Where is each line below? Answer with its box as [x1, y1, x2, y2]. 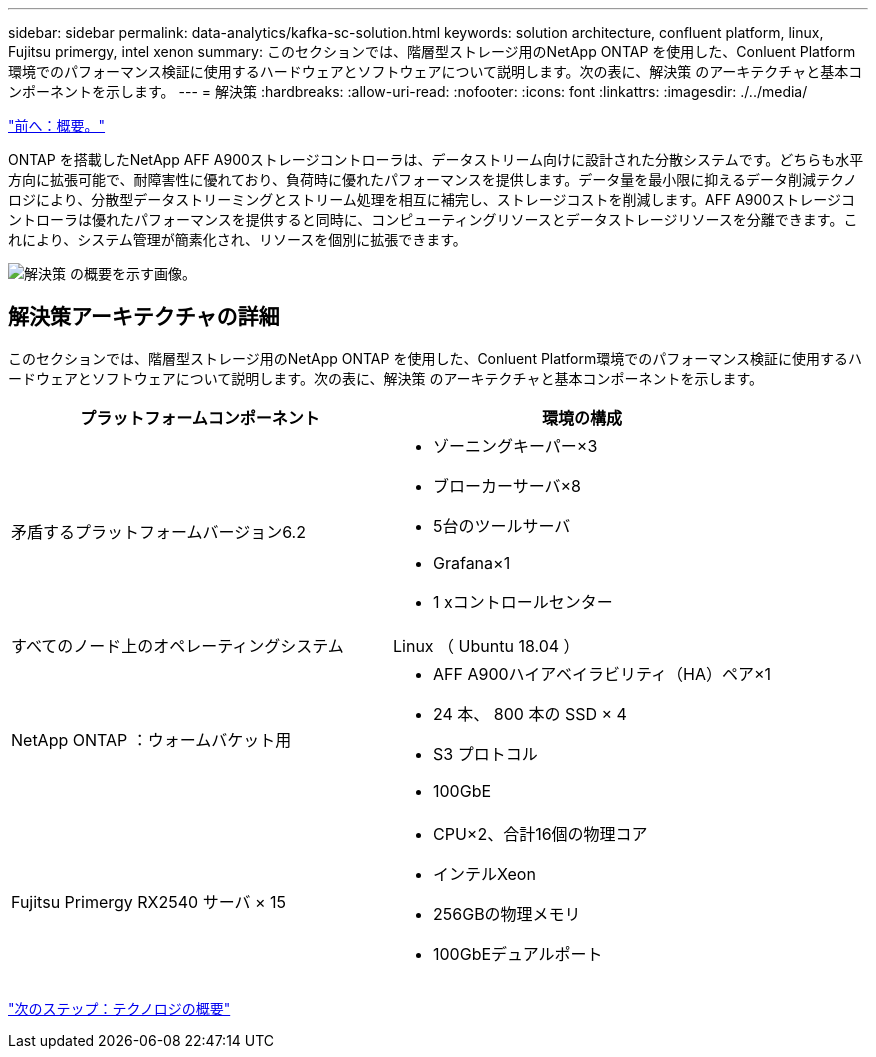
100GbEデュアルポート [433, 943, 603, 964]
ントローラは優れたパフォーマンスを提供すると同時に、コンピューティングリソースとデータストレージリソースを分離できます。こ [8, 211, 858, 228]
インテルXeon [433, 863, 536, 884]
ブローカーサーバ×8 [433, 475, 582, 496]
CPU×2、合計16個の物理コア [433, 823, 648, 844]
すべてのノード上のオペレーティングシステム [11, 635, 344, 656]
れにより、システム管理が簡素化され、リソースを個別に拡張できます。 [8, 231, 467, 248]
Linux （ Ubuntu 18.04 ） [393, 635, 580, 656]
